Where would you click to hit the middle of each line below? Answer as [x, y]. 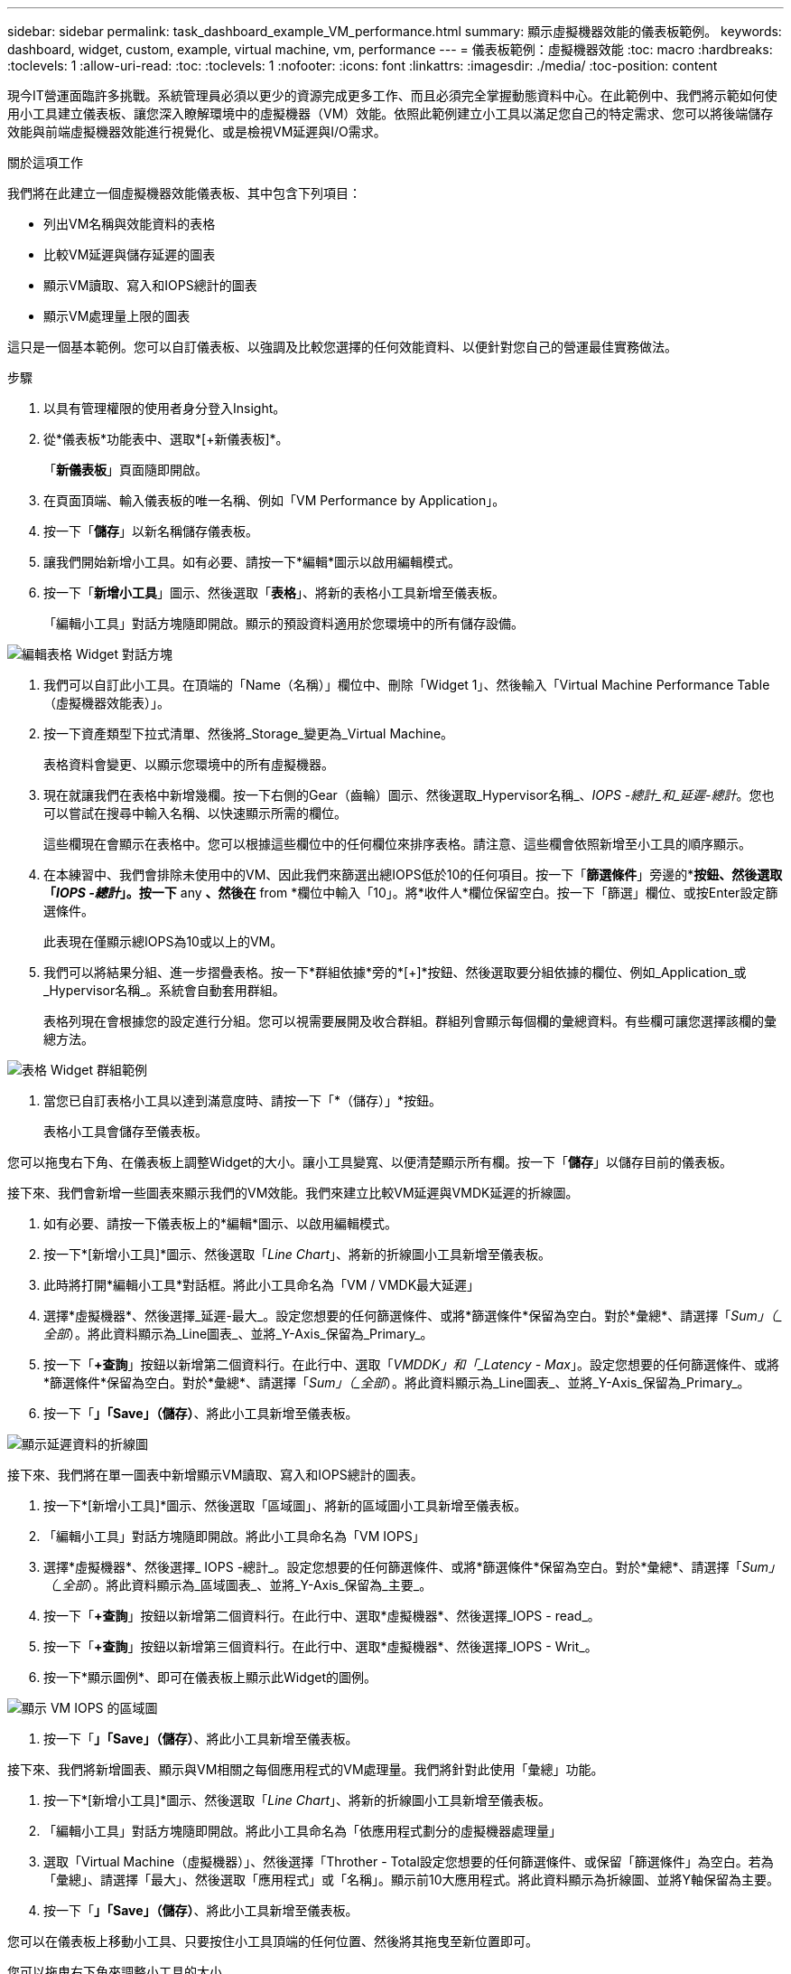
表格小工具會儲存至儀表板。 [126, 1131]
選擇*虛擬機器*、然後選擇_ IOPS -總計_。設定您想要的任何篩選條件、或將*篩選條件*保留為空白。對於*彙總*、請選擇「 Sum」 [413, 1567]
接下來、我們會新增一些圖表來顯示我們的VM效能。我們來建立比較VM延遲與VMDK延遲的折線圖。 [293, 1193]
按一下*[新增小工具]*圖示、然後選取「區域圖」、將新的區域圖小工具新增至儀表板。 [285, 1505]
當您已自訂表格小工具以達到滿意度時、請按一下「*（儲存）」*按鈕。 [243, 1100]
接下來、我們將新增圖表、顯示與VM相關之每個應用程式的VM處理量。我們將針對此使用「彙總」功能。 [306, 1769]
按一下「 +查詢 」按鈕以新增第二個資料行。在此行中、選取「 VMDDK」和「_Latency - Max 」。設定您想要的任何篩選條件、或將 [411, 1364]
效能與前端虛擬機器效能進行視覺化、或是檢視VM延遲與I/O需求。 [197, 132]
